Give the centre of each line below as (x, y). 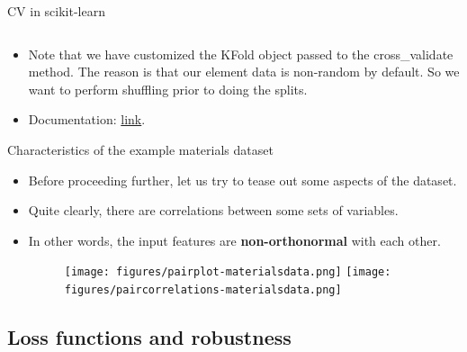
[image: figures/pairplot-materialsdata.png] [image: (228, 272)
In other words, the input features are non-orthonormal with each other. (234, 240)
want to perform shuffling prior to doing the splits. (168, 89)
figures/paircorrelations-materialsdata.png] (203, 290)
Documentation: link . (87, 119)
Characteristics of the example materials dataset (140, 149)
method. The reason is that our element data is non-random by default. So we (244, 72)
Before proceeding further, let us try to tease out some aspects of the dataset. (242, 180)
